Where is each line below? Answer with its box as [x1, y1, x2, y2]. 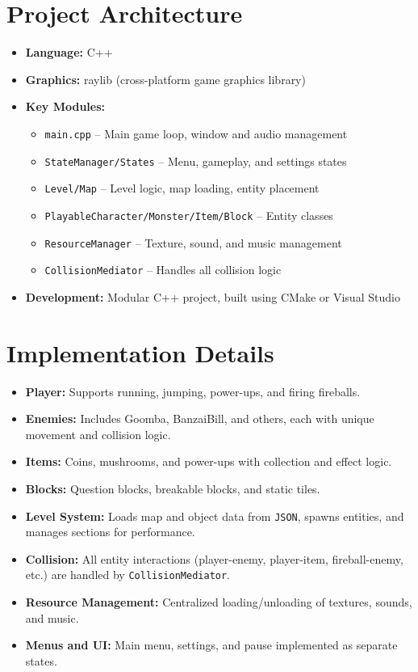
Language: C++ [25, 44, 113, 61]
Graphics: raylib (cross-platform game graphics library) [25, 70, 306, 87]
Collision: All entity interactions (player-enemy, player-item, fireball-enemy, [25, 550, 403, 567]
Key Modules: [25, 98, 105, 115]
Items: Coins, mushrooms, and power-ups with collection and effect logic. [25, 453, 392, 470]
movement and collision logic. [25, 425, 171, 442]
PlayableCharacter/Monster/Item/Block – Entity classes [44, 206, 333, 223]
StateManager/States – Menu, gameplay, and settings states [44, 152, 347, 169]
